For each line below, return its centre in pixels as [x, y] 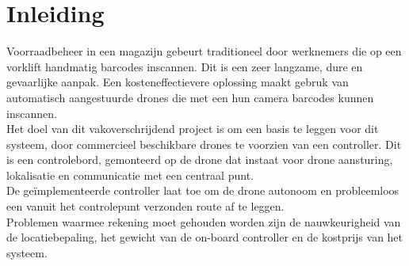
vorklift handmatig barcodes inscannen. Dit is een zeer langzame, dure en [185, 66]
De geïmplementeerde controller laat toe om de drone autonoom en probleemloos [203, 190]
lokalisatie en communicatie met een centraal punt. [130, 175]
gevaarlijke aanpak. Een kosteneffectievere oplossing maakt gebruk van [178, 82]
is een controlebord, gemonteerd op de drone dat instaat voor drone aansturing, [200, 160]
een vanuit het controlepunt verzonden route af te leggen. [145, 206]
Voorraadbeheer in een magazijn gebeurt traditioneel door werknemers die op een [204, 51]
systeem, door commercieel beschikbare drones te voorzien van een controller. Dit [204, 144]
